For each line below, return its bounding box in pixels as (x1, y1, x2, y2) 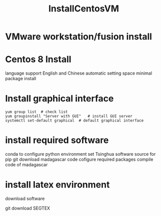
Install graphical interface (5, 93, 114, 105)
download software (5, 195, 45, 202)
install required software (5, 135, 109, 146)
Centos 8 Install (5, 54, 71, 65)
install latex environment (5, 179, 110, 191)
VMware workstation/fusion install (5, 31, 152, 42)
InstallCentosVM (48, 3, 120, 14)
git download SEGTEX (5, 205, 50, 211)
